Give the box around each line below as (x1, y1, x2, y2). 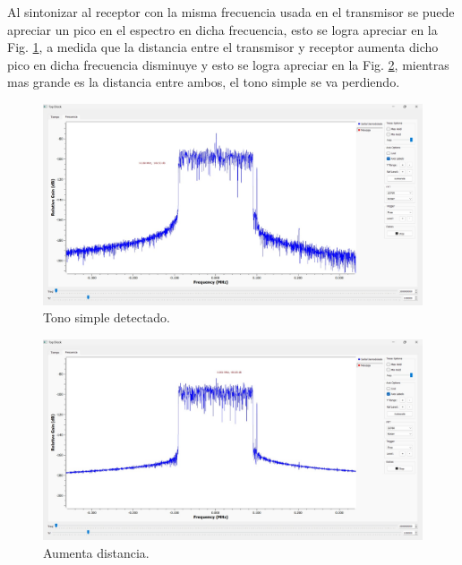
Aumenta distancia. (43, 544, 150, 561)
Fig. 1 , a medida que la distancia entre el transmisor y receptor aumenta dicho (7, 38, 439, 56)
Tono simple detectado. (43, 308, 171, 327)
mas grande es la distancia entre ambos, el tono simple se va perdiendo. (7, 73, 400, 91)
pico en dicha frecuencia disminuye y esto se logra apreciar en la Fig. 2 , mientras (7, 55, 449, 73)
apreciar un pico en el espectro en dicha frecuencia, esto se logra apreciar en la (7, 20, 438, 39)
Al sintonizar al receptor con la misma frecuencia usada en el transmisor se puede (7, 3, 455, 21)
